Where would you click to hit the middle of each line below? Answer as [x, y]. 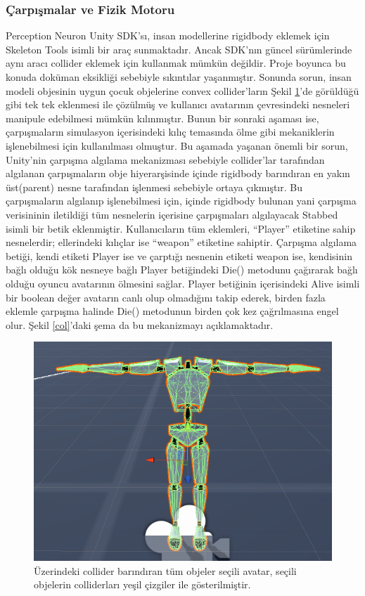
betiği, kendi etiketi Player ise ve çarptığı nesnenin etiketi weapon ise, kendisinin [179, 255]
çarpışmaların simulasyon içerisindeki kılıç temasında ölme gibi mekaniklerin [170, 132]
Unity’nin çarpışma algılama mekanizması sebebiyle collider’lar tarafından [165, 159]
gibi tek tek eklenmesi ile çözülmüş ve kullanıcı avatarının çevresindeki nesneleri [178, 104]
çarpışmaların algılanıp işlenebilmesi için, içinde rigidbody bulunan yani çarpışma [181, 201]
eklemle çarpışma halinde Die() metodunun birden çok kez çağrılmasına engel [172, 311]
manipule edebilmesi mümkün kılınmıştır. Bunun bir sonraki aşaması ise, [162, 118]
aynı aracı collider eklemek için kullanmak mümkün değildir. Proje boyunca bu [176, 63]
